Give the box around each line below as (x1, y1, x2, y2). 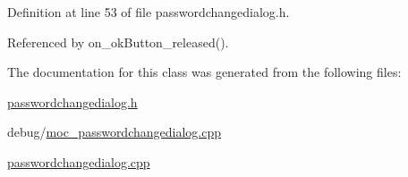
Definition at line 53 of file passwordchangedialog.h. (7, 3, 290, 21)
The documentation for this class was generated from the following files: (7, 63, 402, 81)
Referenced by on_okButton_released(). (7, 32, 229, 51)
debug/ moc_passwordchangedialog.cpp (7, 122, 222, 141)
